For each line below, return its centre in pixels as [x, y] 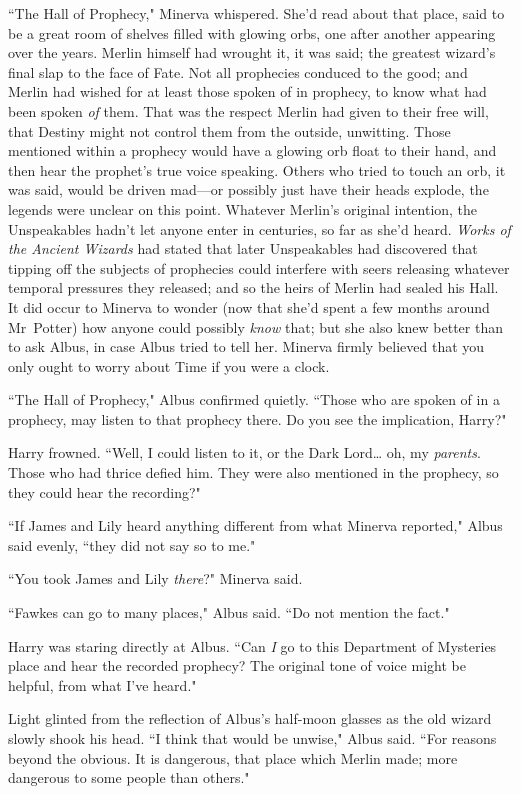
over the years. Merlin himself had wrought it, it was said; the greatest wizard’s [252, 52]
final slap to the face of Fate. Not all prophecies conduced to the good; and [238, 71]
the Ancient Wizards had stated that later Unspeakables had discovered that [243, 248]
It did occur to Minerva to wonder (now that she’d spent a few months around [249, 306]
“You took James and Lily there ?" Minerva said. [155, 578]
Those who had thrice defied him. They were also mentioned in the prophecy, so [253, 472]
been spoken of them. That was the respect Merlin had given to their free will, [248, 110]
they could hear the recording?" [104, 491]
